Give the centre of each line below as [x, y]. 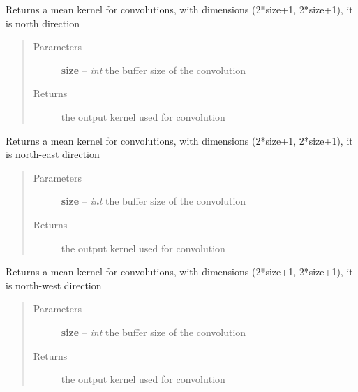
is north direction [43, 23]
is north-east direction [53, 154]
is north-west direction [54, 285]
